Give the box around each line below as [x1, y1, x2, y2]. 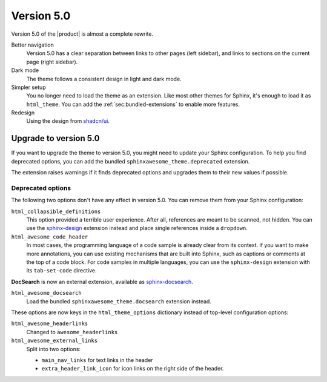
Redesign [11, 109, 35, 116]
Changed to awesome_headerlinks [26, 328, 118, 335]
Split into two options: [26, 345, 81, 352]
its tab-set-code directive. [26, 267, 97, 274]
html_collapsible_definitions [11, 208, 101, 215]
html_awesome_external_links [11, 337, 98, 344]
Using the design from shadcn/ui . [26, 117, 110, 125]
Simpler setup [11, 84, 46, 91]
